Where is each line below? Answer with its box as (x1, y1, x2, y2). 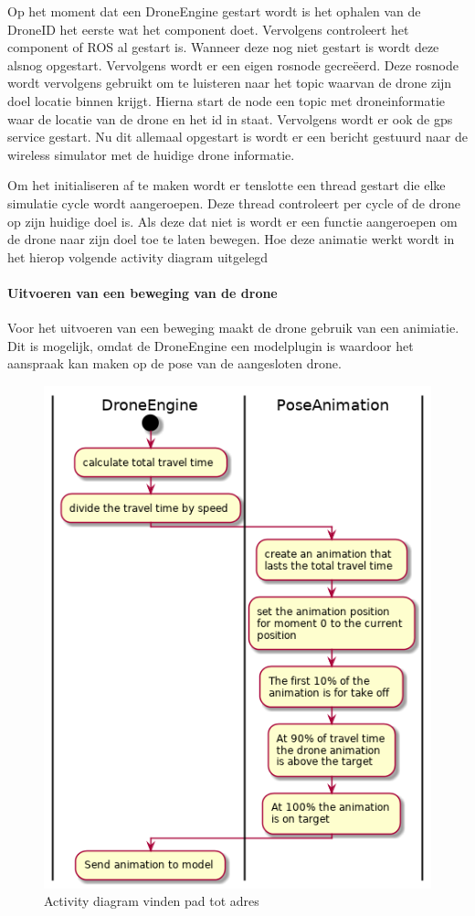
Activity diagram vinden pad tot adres (44, 891, 259, 911)
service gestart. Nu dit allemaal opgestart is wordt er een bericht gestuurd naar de (7, 127, 468, 146)
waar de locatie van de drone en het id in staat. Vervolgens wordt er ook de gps (7, 109, 453, 128)
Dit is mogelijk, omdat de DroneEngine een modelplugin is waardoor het (7, 336, 414, 355)
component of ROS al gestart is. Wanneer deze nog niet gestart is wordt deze (7, 37, 439, 57)
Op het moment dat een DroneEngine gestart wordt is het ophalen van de (7, 2, 421, 20)
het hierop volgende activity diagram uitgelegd (7, 247, 269, 266)
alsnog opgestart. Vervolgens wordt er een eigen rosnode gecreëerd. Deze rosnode (7, 55, 459, 74)
